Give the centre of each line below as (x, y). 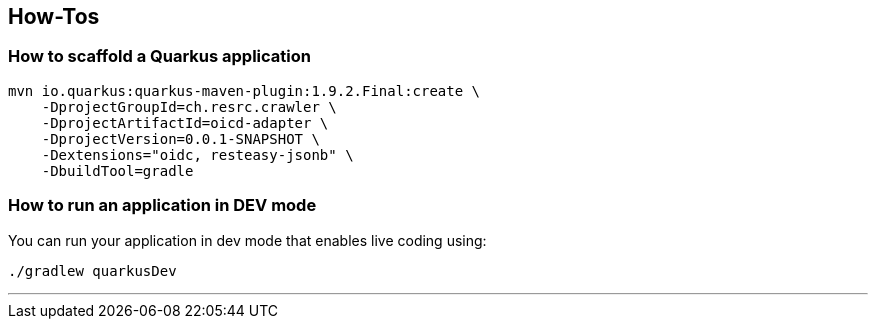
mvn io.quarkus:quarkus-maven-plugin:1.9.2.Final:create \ (244, 90)
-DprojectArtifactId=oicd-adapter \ (185, 122)
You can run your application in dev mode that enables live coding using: (247, 240)
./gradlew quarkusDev (92, 270)
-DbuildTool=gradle (117, 170)
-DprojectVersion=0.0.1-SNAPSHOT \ (180, 138)
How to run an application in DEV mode (162, 205)
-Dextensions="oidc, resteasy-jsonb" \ (197, 154)
